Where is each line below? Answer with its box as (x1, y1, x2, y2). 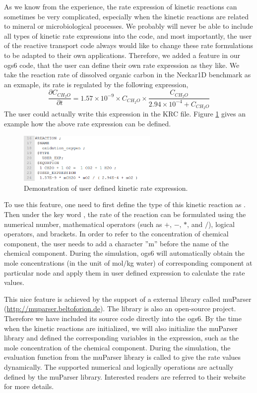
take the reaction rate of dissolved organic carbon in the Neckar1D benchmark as (4, 69, 251, 80)
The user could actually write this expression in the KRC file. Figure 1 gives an (4, 109, 246, 119)
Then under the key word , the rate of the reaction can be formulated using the (4, 209, 246, 220)
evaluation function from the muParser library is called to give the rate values (4, 352, 241, 362)
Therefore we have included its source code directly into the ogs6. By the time (4, 313, 242, 323)
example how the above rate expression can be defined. (4, 118, 171, 129)
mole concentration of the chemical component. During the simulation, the (4, 342, 231, 352)
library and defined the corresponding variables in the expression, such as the (4, 333, 239, 343)
